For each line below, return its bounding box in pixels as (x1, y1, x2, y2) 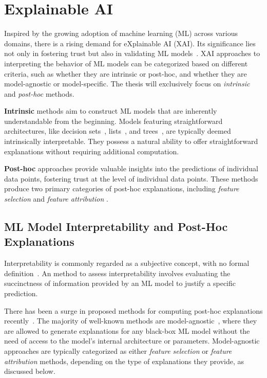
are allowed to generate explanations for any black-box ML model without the (4, 325, 250, 336)
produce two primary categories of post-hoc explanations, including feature (4, 183, 239, 194)
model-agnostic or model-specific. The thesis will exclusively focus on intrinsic (4, 78, 250, 89)
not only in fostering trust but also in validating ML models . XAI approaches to (4, 48, 260, 59)
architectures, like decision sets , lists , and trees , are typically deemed (4, 125, 231, 136)
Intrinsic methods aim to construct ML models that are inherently (4, 105, 217, 116)
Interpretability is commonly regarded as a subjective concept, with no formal (4, 258, 250, 268)
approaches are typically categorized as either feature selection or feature (4, 345, 232, 356)
